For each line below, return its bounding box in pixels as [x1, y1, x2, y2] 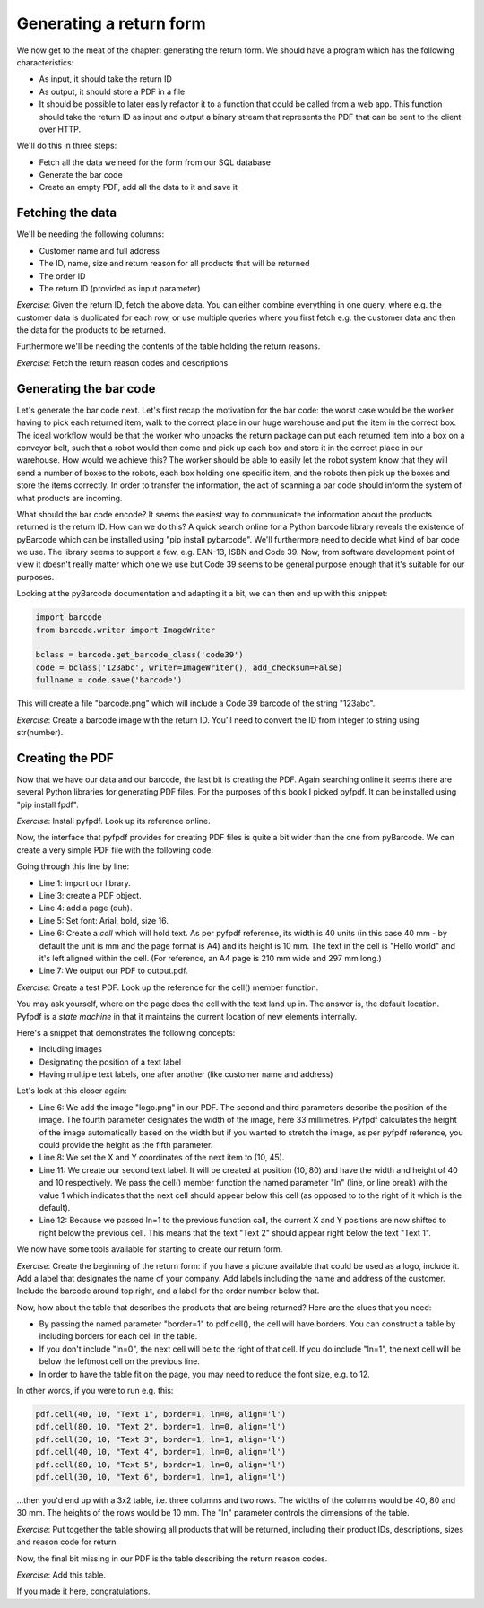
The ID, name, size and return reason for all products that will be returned [39, 258, 310, 269]
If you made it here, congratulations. [16, 1586, 151, 1596]
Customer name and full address [39, 245, 160, 256]
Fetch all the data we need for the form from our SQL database [39, 157, 271, 168]
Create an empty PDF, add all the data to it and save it [39, 182, 238, 193]
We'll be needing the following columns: [16, 229, 165, 239]
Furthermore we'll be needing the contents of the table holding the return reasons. [16, 341, 321, 352]
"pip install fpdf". [16, 799, 80, 810]
